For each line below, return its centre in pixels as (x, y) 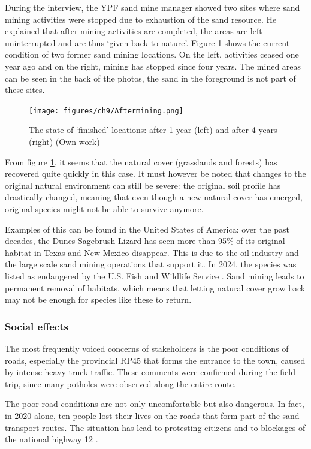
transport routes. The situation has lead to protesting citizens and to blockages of (155, 427)
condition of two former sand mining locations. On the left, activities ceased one (152, 54)
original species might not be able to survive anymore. (104, 208)
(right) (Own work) (64, 141)
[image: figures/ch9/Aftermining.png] (106, 111)
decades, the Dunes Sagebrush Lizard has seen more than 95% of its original (145, 241)
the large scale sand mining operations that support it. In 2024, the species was (151, 264)
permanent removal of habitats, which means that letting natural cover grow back (155, 287)
